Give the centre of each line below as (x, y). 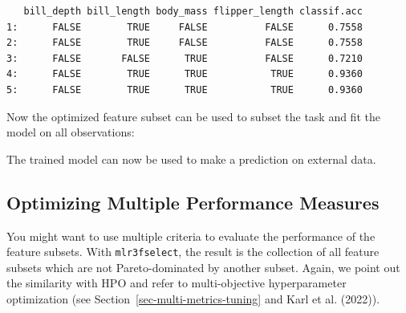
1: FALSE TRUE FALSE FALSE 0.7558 (185, 27)
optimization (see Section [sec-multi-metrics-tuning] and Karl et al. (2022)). (193, 298)
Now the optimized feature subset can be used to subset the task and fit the (193, 116)
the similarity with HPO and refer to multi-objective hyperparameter (177, 283)
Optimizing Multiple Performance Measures (193, 202)
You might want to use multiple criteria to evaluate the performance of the (191, 236)
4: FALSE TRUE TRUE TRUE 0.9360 (185, 74)
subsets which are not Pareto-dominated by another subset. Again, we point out (203, 267)
